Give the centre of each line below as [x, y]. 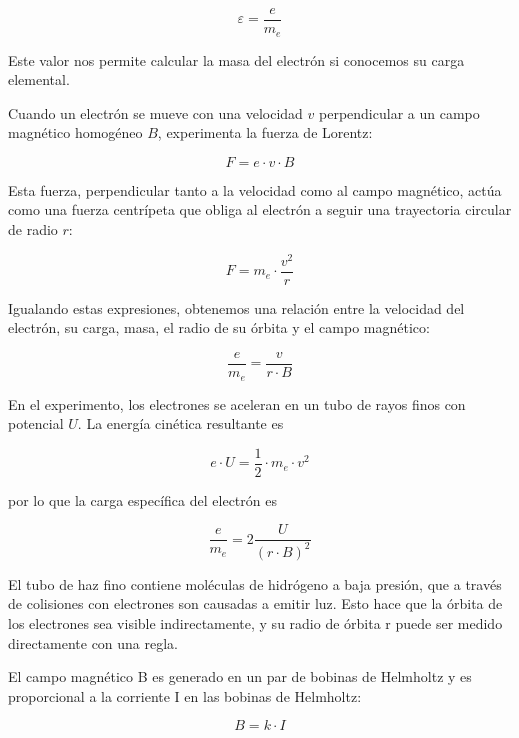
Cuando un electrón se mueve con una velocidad [155, 112]
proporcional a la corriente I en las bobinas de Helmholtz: [185, 695]
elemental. [39, 79]
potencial [36, 423]
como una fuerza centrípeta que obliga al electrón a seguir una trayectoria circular [260, 209]
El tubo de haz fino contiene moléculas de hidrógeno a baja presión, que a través [255, 583]
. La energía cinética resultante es [180, 423]
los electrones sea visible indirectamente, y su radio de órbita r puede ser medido [255, 622]
